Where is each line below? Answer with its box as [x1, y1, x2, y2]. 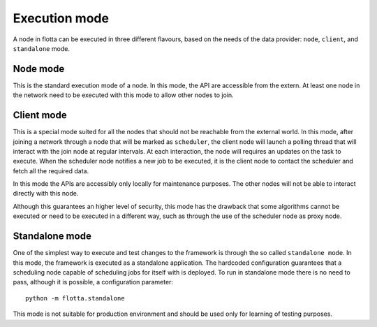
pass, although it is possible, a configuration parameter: [13, 278, 174, 286]
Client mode [13, 109, 67, 122]
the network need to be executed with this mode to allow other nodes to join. [13, 91, 234, 99]
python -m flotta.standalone [25, 294, 125, 302]
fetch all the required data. [13, 166, 89, 175]
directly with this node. [13, 189, 79, 198]
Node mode [13, 63, 65, 75]
